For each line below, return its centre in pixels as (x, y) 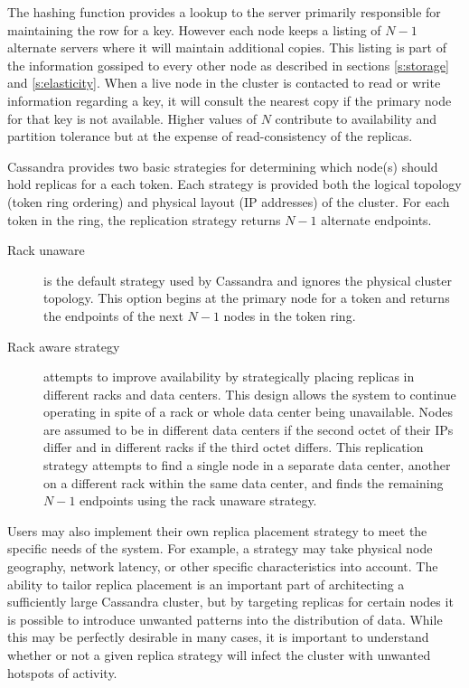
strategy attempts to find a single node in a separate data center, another (247, 465)
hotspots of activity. (62, 672)
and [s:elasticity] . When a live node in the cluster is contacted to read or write (224, 83)
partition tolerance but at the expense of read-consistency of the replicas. (210, 136)
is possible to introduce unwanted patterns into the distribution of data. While (225, 619)
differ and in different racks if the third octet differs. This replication (234, 447)
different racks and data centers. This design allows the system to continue (250, 394)
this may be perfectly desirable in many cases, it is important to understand (218, 637)
